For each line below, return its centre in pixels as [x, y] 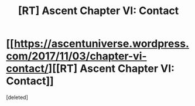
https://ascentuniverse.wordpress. [101, 44]
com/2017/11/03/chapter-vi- [77, 56]
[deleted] [17, 97]
